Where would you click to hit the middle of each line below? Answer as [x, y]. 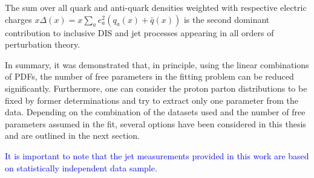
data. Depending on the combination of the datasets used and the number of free [155, 112]
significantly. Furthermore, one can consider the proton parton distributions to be [156, 88]
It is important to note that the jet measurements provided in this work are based [157, 155]
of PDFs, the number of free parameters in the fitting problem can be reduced [149, 76]
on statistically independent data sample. [81, 167]
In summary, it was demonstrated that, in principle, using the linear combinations [157, 64]
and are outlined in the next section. [72, 135]
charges [18, 19]
